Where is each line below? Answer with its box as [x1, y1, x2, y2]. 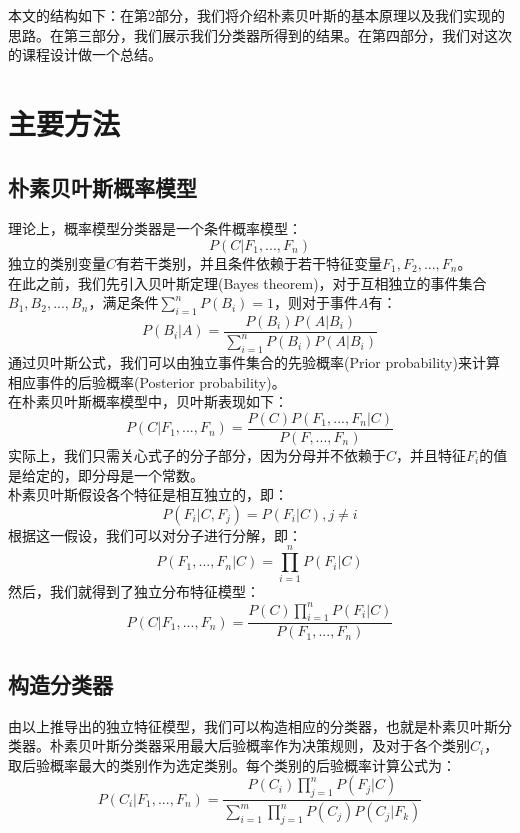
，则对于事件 [274, 292, 359, 313]
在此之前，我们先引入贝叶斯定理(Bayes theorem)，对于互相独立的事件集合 [8, 272, 487, 293]
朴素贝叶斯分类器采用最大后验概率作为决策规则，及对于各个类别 [49, 735, 470, 756]
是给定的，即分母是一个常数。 [8, 464, 204, 485]
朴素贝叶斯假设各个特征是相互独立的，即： [8, 484, 288, 505]
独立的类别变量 [8, 252, 106, 273]
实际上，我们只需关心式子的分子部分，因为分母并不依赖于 [8, 444, 386, 465]
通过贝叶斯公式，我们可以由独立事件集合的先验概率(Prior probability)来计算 [8, 352, 500, 373]
